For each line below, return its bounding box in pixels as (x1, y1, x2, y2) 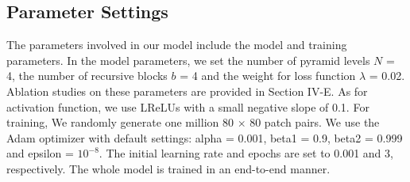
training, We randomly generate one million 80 (6, 114, 234, 131)
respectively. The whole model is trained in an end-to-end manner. (6, 160, 331, 176)
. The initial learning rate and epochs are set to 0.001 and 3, (99, 145, 393, 161)
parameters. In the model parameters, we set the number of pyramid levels (6, 51, 370, 68)
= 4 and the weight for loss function (180, 67, 356, 84)
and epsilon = (6, 145, 74, 161)
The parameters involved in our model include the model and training (6, 36, 347, 53)
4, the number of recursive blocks (6, 67, 168, 84)
